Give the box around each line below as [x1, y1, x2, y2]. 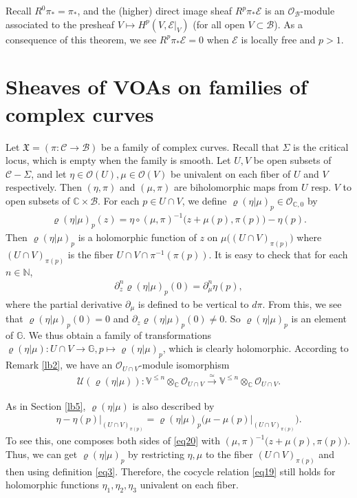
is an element [291, 311, 347, 326]
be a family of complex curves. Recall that [100, 139, 279, 154]
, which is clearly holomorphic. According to [162, 341, 349, 355]
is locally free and [241, 32, 316, 46]
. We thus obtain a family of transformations [23, 327, 212, 342]
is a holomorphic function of [78, 230, 197, 244]
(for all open [193, 17, 245, 31]
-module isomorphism [139, 357, 230, 372]
